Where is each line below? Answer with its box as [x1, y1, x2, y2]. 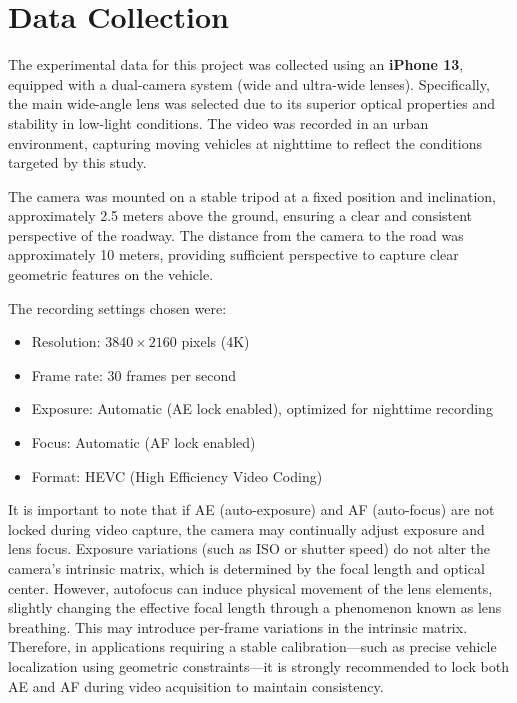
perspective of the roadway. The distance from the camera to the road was [8, 224, 464, 245]
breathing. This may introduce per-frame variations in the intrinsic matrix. [8, 616, 468, 637]
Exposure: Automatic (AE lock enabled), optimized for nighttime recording [31, 398, 493, 419]
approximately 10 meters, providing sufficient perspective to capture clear [8, 244, 459, 265]
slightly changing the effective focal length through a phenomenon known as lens [8, 597, 502, 618]
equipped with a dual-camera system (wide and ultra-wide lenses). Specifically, [8, 73, 490, 94]
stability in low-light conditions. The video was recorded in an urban [8, 112, 429, 133]
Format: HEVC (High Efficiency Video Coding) [31, 465, 323, 486]
